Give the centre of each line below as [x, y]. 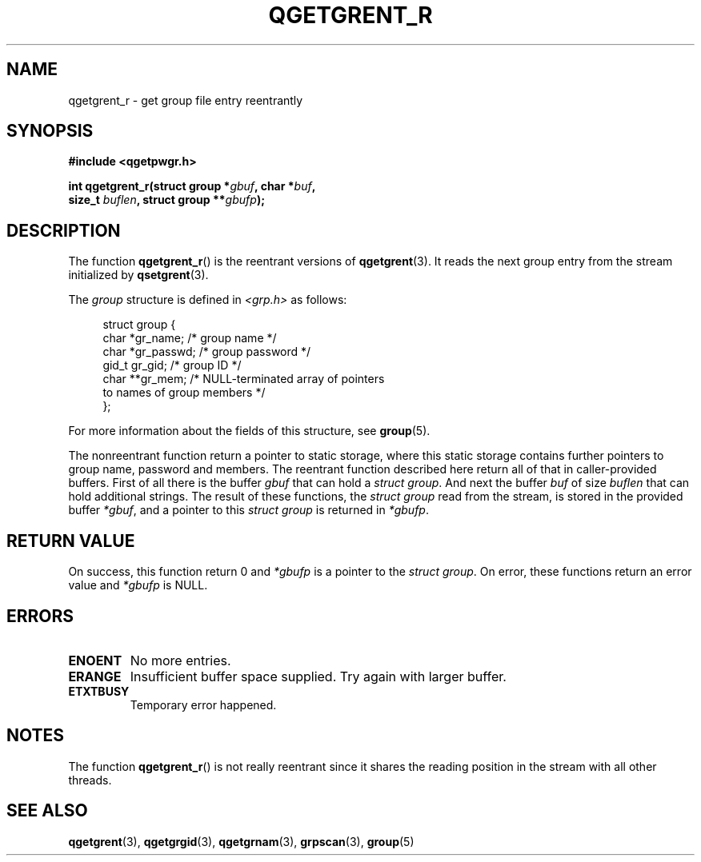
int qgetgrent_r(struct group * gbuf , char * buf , [192, 186]
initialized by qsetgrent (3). [138, 275]
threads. [90, 780]
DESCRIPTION [64, 230]
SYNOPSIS [50, 131]
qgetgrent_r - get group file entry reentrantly [186, 100]
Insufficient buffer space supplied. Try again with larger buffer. [318, 676]
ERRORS [40, 616]
